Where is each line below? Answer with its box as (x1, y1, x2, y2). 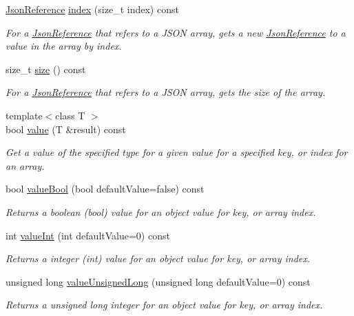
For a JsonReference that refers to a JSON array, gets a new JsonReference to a (6, 25, 346, 39)
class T (55, 108, 85, 122)
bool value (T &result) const (6, 121, 126, 136)
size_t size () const (6, 61, 86, 76)
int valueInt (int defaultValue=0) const (6, 228, 170, 242)
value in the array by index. (6, 39, 122, 53)
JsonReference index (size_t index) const (6, 2, 179, 16)
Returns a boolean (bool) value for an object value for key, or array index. (6, 204, 316, 219)
